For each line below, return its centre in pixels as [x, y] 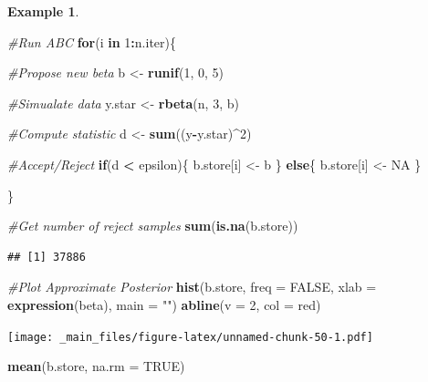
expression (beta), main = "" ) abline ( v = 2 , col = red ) [164, 304]
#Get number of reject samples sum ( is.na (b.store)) [153, 226]
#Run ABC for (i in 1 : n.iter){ [92, 41]
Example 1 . [43, 11]
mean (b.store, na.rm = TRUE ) [96, 366]
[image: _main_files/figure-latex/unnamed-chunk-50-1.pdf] [190, 337]
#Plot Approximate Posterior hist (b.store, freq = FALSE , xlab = [192, 287]
